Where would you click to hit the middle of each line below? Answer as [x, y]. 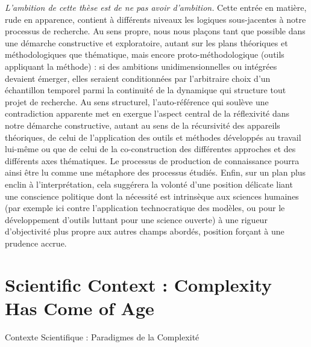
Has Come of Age [80, 308]
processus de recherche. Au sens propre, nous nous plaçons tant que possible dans [155, 31]
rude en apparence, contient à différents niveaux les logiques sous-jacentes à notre [155, 19]
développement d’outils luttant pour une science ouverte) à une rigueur [136, 219]
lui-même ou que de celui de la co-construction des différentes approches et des [150, 149]
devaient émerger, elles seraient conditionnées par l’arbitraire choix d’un [138, 78]
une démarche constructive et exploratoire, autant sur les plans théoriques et [146, 42]
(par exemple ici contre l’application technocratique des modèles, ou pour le [145, 208]
